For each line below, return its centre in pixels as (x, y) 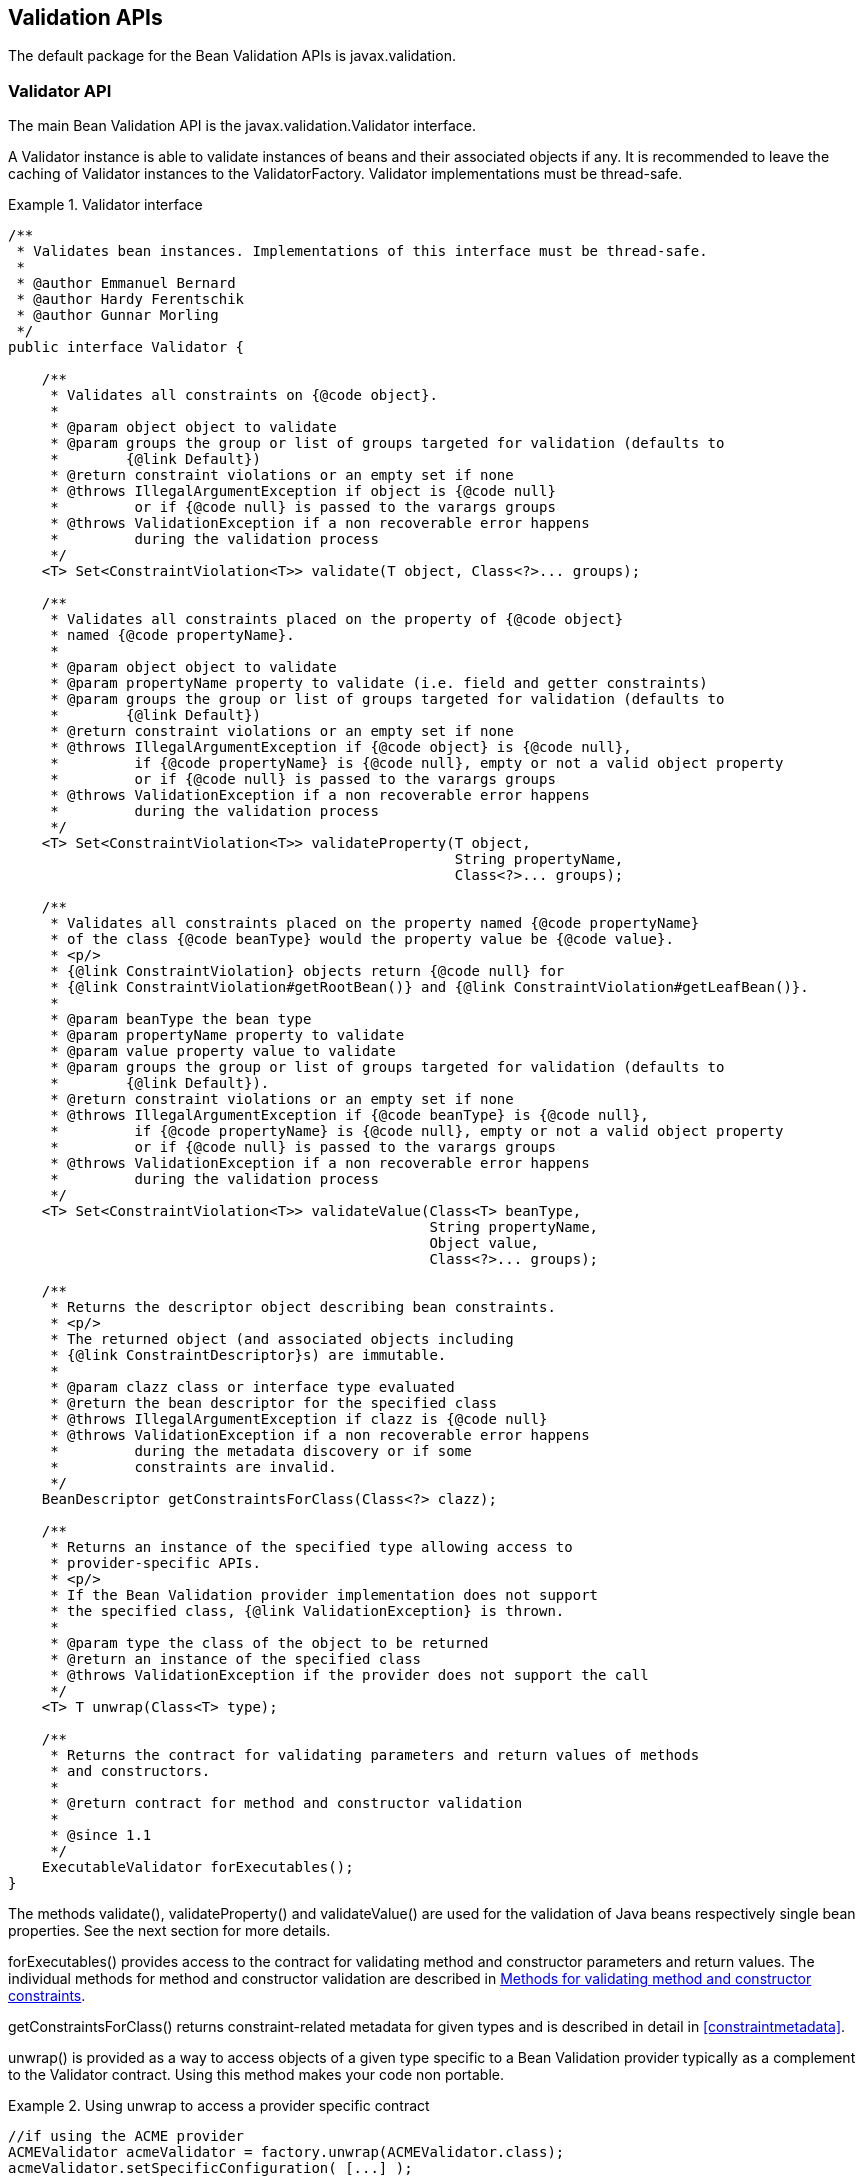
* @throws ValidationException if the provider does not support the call (349, 1675)
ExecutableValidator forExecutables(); (197, 1867)
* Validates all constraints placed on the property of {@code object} (337, 619)
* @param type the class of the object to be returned (269, 1643)
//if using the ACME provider (126, 2136)
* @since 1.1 (101, 1835)
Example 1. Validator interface (105, 205)
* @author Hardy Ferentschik (130, 299)
